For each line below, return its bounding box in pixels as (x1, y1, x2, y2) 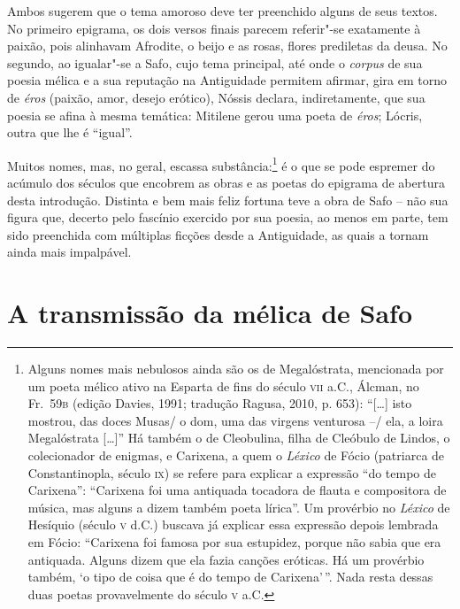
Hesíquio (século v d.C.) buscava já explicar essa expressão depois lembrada (27, 515, 439, 534)
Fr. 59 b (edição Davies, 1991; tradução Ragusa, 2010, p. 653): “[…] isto (27, 394, 412, 412)
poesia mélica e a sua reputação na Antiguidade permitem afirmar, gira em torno (7, 71, 447, 89)
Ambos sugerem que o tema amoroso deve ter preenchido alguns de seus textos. (7, 2, 438, 19)
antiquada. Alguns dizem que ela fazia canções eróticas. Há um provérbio (27, 550, 425, 568)
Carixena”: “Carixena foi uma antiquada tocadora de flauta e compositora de (27, 481, 447, 499)
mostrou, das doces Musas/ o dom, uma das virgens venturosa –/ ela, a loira (27, 411, 443, 429)
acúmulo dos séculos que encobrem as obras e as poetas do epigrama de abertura (7, 173, 445, 191)
